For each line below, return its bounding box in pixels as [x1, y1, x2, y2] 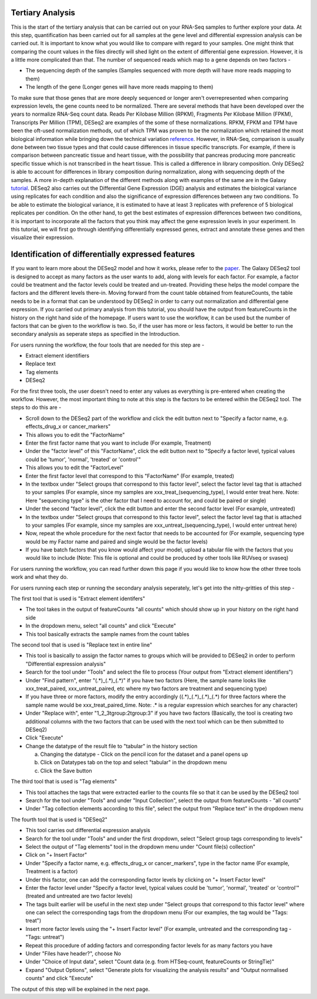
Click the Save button [40, 767, 92, 774]
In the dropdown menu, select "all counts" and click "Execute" [25, 623, 176, 630]
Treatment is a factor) [25, 868, 78, 875]
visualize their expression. [11, 234, 74, 241]
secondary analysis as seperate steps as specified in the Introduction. [11, 331, 180, 338]
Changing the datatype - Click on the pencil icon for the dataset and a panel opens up [40, 751, 248, 758]
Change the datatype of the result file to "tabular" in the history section [25, 742, 198, 749]
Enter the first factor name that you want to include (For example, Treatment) [25, 439, 211, 446]
